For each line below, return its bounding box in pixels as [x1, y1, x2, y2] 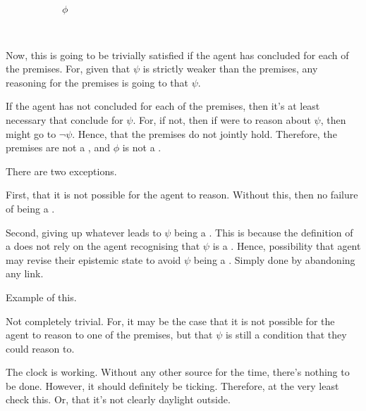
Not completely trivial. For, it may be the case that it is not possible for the [6, 313, 335, 328]
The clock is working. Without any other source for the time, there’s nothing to [6, 365, 350, 379]
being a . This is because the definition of [174, 225, 353, 239]
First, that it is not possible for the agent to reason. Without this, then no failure [6, 187, 358, 202]
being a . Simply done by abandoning [193, 252, 355, 267]
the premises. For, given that [6, 61, 130, 76]
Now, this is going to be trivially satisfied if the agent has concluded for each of [6, 47, 349, 62]
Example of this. [6, 289, 77, 304]
